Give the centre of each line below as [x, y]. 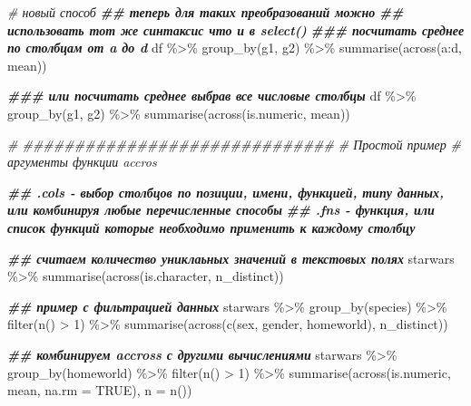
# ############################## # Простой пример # [234, 144]
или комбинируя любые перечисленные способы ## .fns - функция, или [221, 210]
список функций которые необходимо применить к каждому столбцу [211, 227]
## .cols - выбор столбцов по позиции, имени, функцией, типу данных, [226, 192]
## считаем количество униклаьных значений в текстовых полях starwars [231, 258]
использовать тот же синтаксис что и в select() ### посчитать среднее [236, 29]
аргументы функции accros [82, 162]
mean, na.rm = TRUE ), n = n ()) [100, 390]
